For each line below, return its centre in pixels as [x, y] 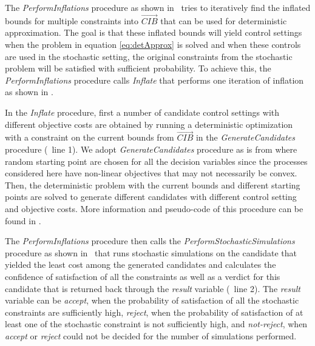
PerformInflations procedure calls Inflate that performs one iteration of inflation [154, 80]
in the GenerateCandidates [246, 137]
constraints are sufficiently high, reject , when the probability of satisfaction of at [154, 312]
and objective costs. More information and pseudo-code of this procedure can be [154, 208]
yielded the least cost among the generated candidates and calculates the [141, 264]
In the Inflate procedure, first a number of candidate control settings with [142, 112]
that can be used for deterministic [224, 20]
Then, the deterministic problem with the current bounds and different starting [153, 185]
